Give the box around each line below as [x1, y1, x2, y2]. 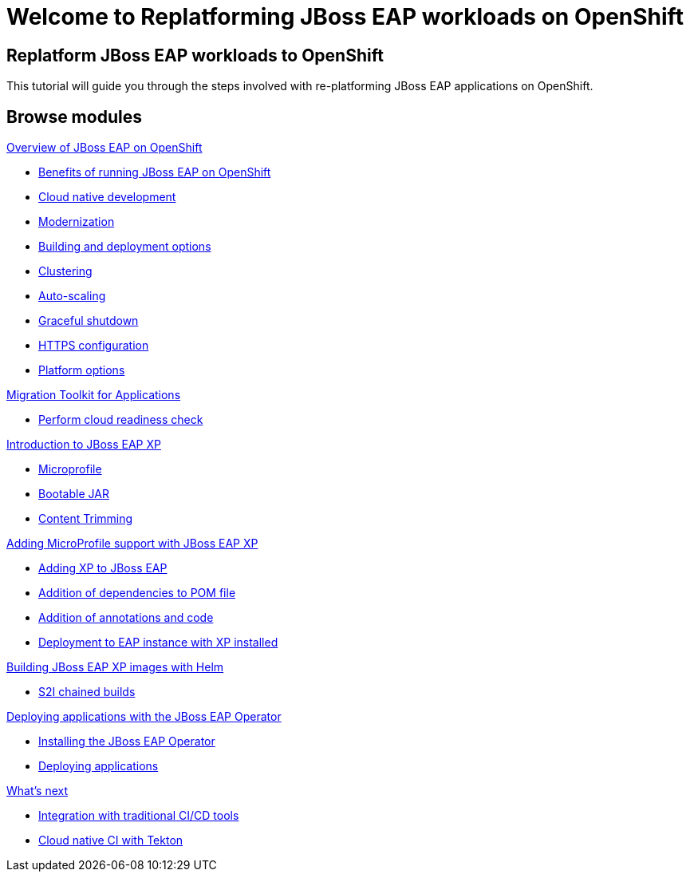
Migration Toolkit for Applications [6, 388, 181, 402]
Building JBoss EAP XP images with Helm [6, 660, 224, 674]
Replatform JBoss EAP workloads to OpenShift [6, 45, 384, 65]
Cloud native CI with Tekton [38, 833, 183, 848]
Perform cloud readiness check [38, 413, 203, 427]
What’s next [6, 784, 69, 798]
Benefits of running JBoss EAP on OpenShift [38, 165, 271, 180]
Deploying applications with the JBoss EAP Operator [6, 710, 282, 724]
